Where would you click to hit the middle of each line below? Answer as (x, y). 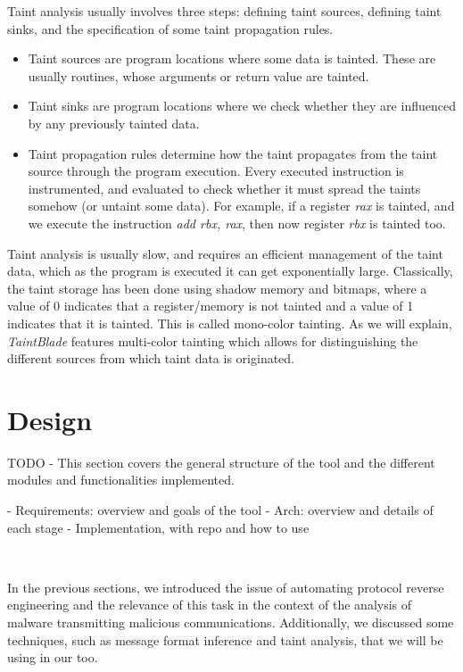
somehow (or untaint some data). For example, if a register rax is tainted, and (241, 206)
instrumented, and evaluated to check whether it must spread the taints (224, 188)
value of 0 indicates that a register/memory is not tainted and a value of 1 (211, 306)
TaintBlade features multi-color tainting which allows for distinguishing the (213, 340)
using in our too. (53, 657)
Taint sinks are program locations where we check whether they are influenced (242, 106)
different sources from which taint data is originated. (151, 358)
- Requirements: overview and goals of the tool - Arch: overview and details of (220, 510)
